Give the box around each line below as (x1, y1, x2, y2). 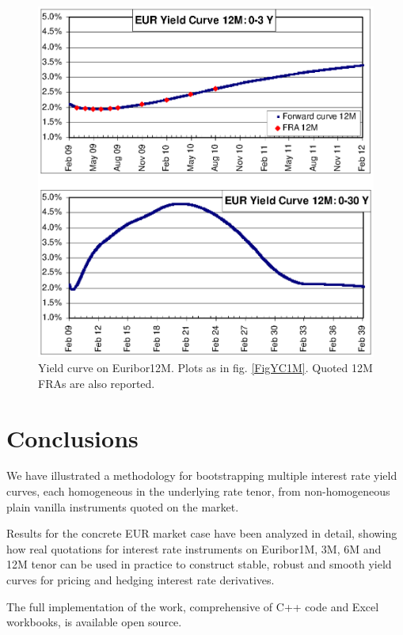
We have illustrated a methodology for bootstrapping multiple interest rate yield (6, 467, 397, 484)
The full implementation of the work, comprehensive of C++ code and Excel (6, 598, 379, 614)
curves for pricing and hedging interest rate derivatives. (6, 572, 275, 588)
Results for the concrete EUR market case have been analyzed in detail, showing (6, 525, 397, 542)
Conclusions (6, 421, 139, 454)
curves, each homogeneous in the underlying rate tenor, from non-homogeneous (6, 483, 390, 500)
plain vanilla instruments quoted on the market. (6, 498, 239, 515)
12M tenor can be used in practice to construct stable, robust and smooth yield (6, 556, 392, 572)
